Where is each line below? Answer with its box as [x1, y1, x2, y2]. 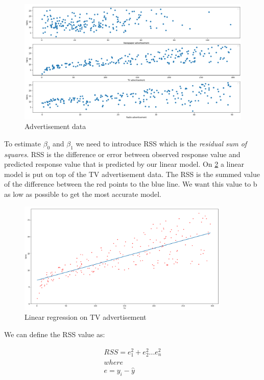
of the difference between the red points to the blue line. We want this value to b [4, 179, 257, 189]
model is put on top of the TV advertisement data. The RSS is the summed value [4, 168, 260, 179]
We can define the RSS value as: [4, 328, 105, 339]
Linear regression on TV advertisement [25, 312, 147, 322]
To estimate [4, 138, 41, 148]
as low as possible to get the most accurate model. [4, 189, 161, 199]
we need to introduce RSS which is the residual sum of [76, 138, 247, 148]
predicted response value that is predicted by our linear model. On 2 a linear [4, 159, 244, 169]
